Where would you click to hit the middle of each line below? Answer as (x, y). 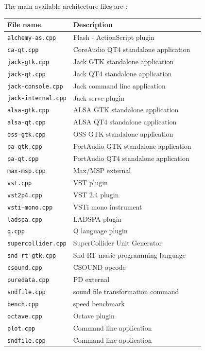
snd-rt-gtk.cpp (32, 256)
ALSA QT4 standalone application (125, 122)
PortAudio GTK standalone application (132, 146)
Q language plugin (100, 231)
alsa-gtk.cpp (28, 111)
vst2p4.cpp (25, 195)
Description (93, 25)
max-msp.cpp (26, 171)
